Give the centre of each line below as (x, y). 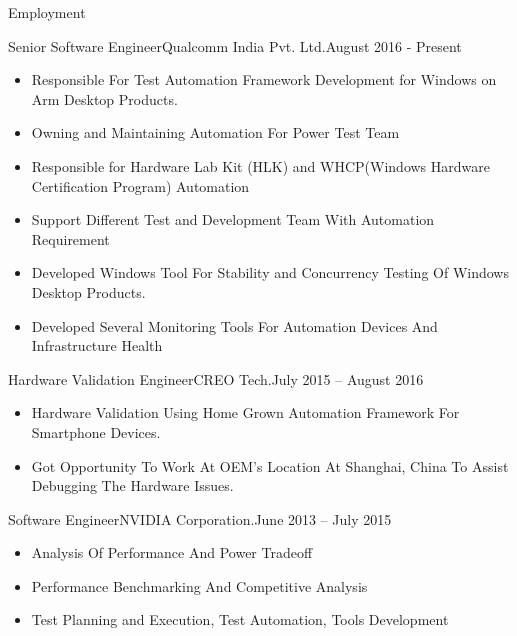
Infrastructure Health (97, 345)
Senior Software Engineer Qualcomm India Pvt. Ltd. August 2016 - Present (235, 45)
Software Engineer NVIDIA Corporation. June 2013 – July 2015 (200, 518)
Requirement (70, 238)
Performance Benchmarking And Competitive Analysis (199, 585)
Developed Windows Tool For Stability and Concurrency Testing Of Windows (270, 272)
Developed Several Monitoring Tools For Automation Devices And (234, 325)
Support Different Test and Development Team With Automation (233, 219)
